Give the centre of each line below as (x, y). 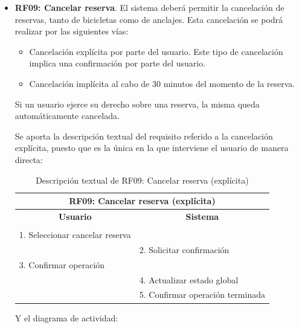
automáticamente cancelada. (67, 116)
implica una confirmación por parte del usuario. (117, 63)
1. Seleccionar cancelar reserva (75, 235)
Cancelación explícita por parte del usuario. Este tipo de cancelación (156, 51)
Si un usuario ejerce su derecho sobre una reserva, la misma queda (137, 104)
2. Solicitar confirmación (184, 249)
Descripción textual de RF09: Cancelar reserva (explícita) (142, 180)
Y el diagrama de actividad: (66, 317)
